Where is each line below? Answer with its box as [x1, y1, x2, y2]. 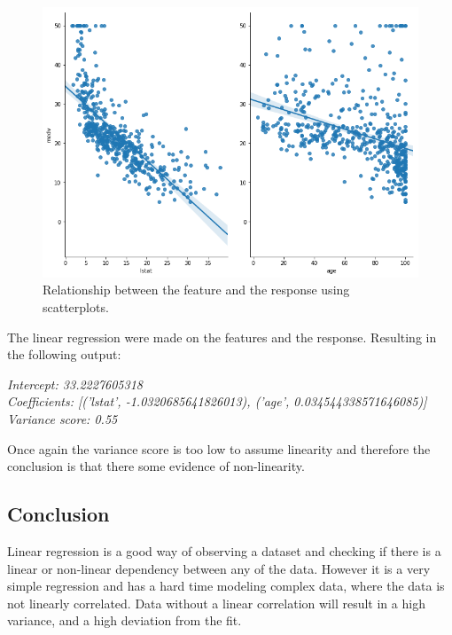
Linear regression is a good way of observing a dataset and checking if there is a [7, 541, 441, 560]
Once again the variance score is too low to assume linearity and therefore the [7, 439, 431, 458]
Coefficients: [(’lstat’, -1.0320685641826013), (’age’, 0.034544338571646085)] [7, 392, 427, 411]
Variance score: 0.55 [7, 409, 118, 427]
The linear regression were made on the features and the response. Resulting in [7, 327, 437, 346]
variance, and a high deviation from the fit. [7, 611, 242, 630]
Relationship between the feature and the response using [43, 280, 350, 299]
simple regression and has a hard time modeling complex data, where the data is [7, 576, 445, 595]
